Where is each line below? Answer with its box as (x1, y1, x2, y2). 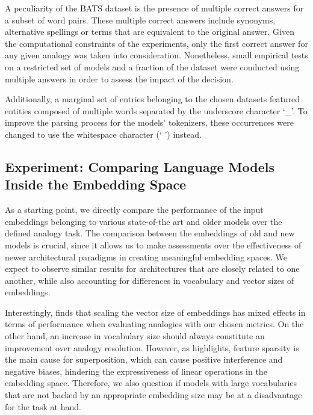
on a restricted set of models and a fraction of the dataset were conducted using (5, 60, 300, 73)
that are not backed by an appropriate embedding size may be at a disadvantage (5, 389, 302, 401)
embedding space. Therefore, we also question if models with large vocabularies (5, 377, 297, 389)
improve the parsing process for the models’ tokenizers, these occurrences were (5, 116, 294, 129)
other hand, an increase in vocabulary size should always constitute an (5, 330, 265, 342)
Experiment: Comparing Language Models (5, 157, 274, 176)
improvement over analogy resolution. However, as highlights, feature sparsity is (5, 341, 299, 354)
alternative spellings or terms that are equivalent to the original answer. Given (5, 25, 294, 38)
